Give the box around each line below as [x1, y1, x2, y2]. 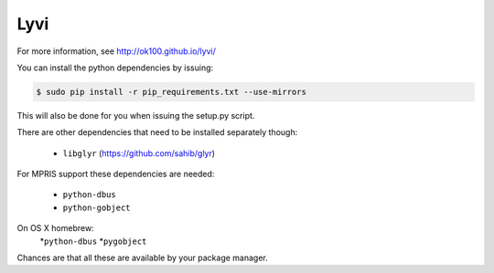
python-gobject [62, 202, 132, 213]
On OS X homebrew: [16, 223, 95, 234]
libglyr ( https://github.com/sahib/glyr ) [62, 147, 215, 159]
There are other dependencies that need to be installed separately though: [16, 127, 298, 138]
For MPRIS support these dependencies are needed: [16, 169, 215, 180]
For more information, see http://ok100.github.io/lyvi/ [16, 46, 217, 57]
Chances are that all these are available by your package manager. [16, 252, 269, 264]
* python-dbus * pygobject [39, 236, 147, 247]
